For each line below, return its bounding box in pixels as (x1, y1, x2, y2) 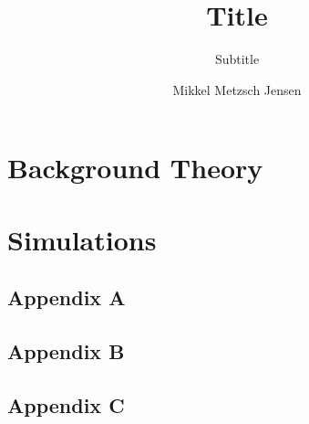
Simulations (7, 220, 157, 258)
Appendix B (7, 337, 125, 366)
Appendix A (7, 283, 126, 312)
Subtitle (214, 49, 260, 69)
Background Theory (7, 149, 263, 186)
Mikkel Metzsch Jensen (172, 79, 302, 99)
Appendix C (7, 390, 125, 419)
